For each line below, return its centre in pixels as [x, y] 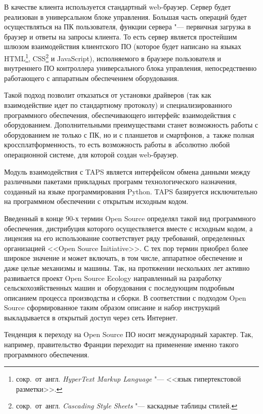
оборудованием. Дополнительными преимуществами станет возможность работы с [131, 125]
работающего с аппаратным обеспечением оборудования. [92, 78]
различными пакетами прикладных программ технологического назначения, [121, 181]
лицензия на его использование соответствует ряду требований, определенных [125, 238]
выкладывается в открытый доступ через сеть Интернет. [91, 317]
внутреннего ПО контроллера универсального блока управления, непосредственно [130, 68]
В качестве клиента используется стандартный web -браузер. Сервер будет [118, 7]
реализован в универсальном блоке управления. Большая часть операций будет [125, 16]
